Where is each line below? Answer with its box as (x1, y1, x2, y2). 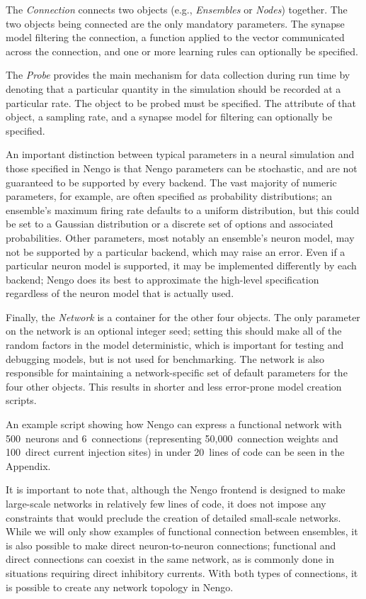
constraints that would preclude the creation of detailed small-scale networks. (6, 510, 341, 525)
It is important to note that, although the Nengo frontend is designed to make (6, 482, 345, 497)
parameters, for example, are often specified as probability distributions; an (6, 189, 333, 203)
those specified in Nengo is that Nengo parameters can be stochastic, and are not (6, 160, 358, 175)
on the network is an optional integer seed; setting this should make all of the (6, 323, 342, 338)
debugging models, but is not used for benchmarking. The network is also (6, 351, 325, 366)
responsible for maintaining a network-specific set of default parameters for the (6, 365, 348, 380)
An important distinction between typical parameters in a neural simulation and (6, 147, 355, 162)
